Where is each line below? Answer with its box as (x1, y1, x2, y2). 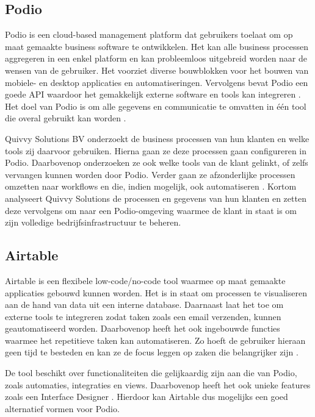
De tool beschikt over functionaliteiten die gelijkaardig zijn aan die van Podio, (5, 366, 297, 379)
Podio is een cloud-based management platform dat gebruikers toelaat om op (5, 28, 293, 41)
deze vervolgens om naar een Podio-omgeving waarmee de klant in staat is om (5, 204, 297, 216)
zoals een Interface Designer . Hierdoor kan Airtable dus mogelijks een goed (5, 390, 288, 403)
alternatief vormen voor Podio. (5, 402, 120, 415)
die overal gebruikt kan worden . (5, 112, 126, 124)
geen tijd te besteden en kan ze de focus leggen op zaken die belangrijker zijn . (5, 346, 299, 358)
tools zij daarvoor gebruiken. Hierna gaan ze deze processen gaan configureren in (5, 144, 307, 157)
